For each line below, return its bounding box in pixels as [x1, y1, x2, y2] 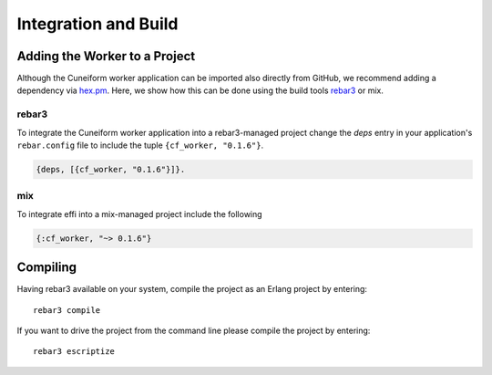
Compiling [16, 260, 77, 276]
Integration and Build [16, 14, 179, 34]
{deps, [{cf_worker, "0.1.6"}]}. [36, 164, 186, 174]
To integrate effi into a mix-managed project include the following [16, 208, 263, 219]
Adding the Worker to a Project [16, 48, 196, 64]
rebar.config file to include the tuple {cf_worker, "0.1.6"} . [16, 140, 264, 151]
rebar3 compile [33, 305, 101, 315]
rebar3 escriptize [33, 347, 116, 357]
